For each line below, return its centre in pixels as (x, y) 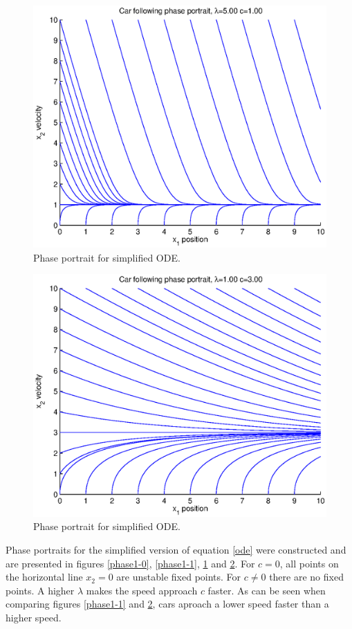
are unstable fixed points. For (179, 577)
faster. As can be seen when (267, 590)
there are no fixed (306, 577)
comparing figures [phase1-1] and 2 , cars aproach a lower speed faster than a (167, 604)
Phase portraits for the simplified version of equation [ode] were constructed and (176, 549)
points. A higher (40, 590)
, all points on (309, 563)
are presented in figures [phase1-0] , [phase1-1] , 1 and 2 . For (130, 563)
